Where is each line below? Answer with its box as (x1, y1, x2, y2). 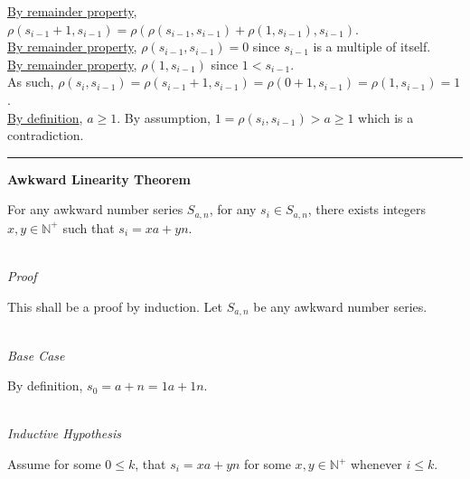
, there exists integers (307, 200, 426, 219)
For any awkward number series (7, 200, 183, 219)
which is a (358, 108, 414, 127)
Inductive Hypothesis (7, 424, 122, 443)
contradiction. (7, 126, 84, 145)
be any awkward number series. (253, 296, 428, 315)
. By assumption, (117, 108, 211, 127)
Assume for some (7, 455, 101, 473)
